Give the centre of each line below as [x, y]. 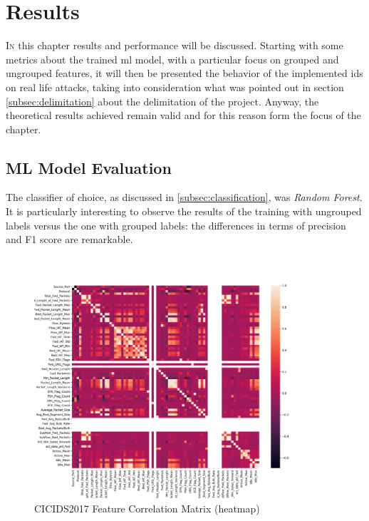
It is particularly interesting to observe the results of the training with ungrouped [184, 211]
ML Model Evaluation [89, 167]
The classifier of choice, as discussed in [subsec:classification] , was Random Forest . [184, 197]
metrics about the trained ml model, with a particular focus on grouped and [172, 59]
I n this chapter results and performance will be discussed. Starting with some [175, 45]
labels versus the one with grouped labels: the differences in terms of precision [176, 225]
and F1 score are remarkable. [69, 239]
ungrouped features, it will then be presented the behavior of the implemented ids [184, 73]
